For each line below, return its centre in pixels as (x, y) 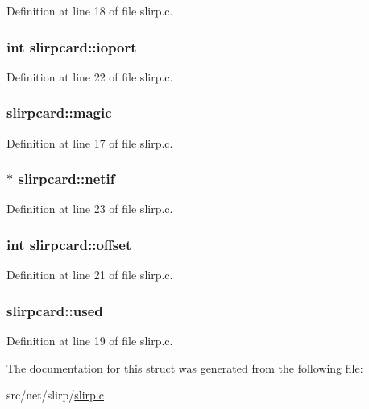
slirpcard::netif (66, 179)
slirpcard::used (55, 310)
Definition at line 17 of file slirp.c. (90, 142)
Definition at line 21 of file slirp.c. (90, 275)
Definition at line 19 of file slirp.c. (90, 341)
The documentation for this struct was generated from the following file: (185, 367)
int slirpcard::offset (69, 244)
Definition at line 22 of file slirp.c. (90, 76)
